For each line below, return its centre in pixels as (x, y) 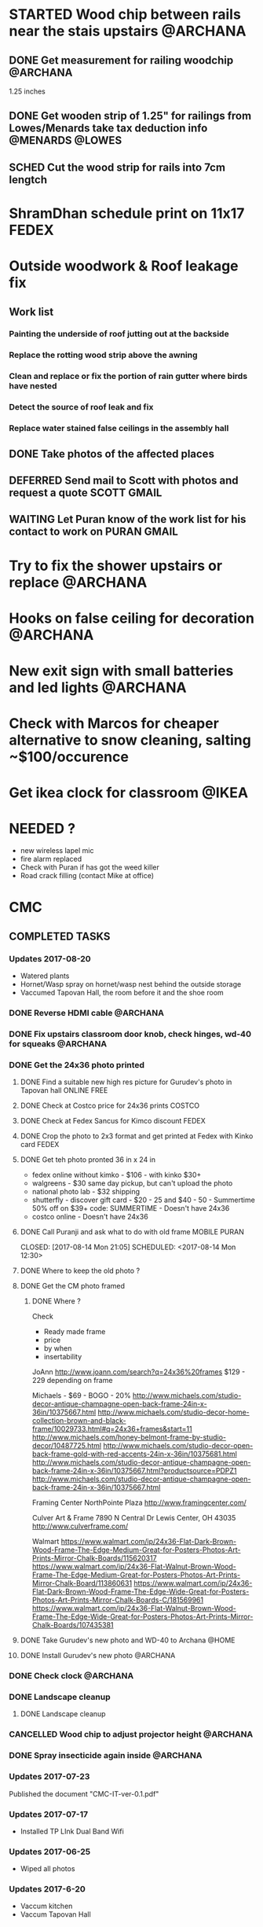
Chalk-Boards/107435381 (73, 1625)
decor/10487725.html (66, 1446)
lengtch (28, 180)
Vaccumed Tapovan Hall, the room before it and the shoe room (122, 993)
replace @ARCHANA (78, 582)
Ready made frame (75, 1332)
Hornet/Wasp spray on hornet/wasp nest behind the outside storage (131, 984)
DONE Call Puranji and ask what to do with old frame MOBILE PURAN (132, 1232)
